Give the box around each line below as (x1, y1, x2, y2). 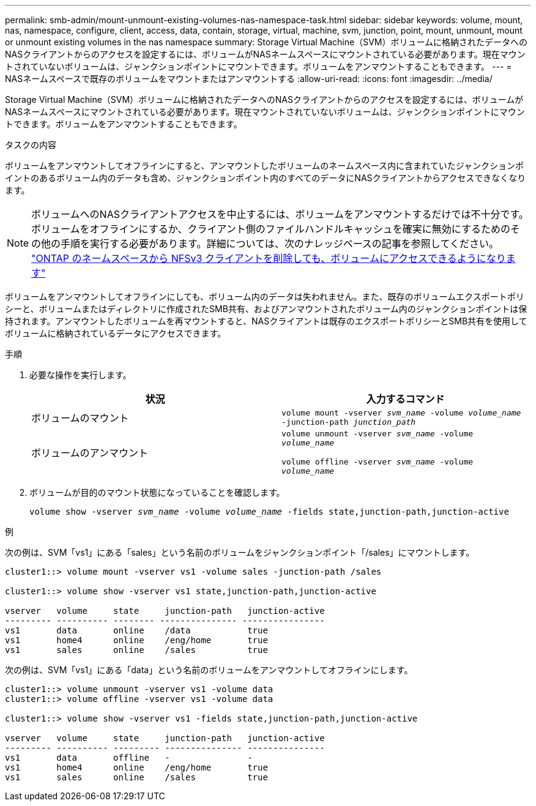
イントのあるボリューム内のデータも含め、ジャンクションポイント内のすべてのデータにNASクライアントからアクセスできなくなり (5, 173, 526, 183)
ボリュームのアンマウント (31, 447, 148, 459)
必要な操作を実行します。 (29, 370, 132, 380)
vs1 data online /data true (5, 625, 268, 635)
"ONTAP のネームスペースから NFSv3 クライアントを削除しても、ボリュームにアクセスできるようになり (31, 252, 506, 264)
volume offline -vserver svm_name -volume (281, 457, 474, 466)
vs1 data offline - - (5, 753, 253, 763)
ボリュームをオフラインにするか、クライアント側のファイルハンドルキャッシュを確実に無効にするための (31, 223, 510, 235)
